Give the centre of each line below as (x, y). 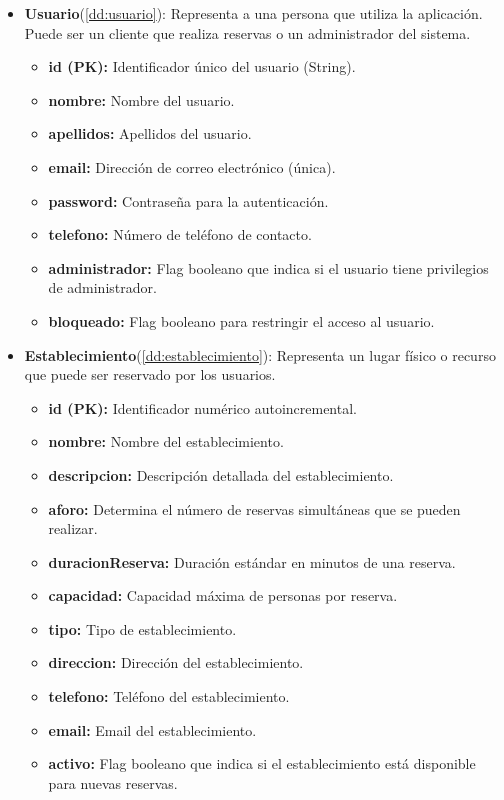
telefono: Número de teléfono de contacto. (180, 234)
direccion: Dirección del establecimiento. (176, 662)
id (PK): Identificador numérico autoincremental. (202, 407)
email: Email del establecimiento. (152, 729)
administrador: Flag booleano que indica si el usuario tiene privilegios (268, 267)
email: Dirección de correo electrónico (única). (192, 166)
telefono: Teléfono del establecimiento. (169, 696)
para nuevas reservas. (113, 782)
